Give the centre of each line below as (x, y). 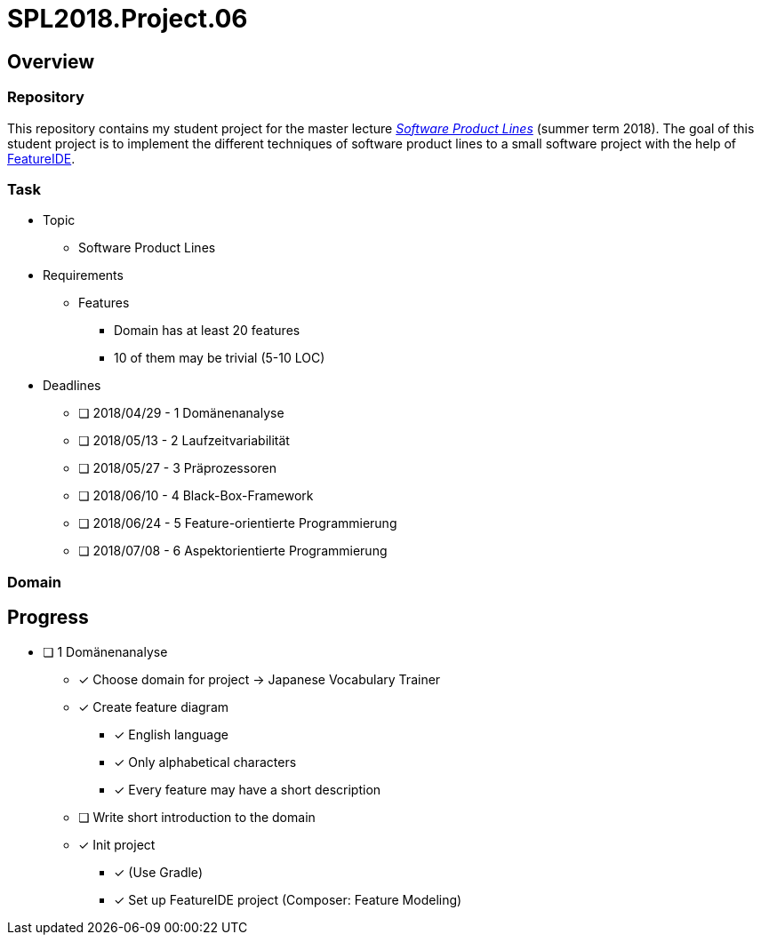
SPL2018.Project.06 (128, 19)
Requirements (83, 275)
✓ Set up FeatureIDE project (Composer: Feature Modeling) (288, 899)
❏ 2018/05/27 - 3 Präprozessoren (178, 468)
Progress (48, 618)
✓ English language (171, 734)
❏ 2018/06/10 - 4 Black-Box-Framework (196, 496)
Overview (51, 61)
